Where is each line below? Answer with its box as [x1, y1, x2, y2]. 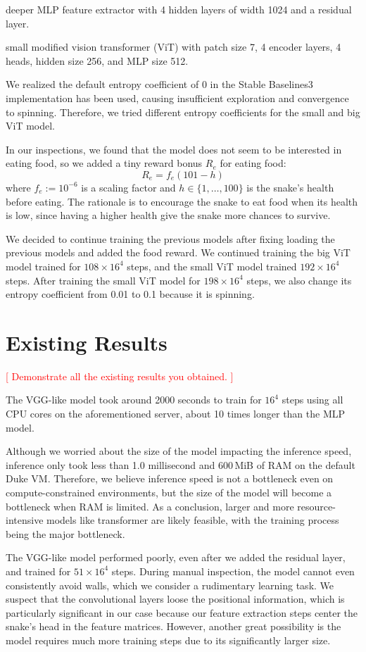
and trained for [6, 563, 71, 578]
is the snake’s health [246, 180, 334, 194]
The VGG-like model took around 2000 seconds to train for [6, 392, 262, 407]
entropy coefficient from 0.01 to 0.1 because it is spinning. [6, 287, 255, 301]
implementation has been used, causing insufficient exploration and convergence [6, 90, 349, 105]
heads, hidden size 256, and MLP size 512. [6, 53, 189, 68]
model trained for [6, 258, 81, 273]
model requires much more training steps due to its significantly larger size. [6, 632, 331, 647]
